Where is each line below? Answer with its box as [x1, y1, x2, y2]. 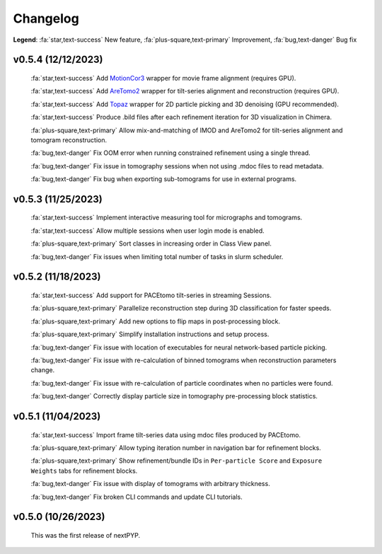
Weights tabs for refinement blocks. [30, 466, 138, 475]
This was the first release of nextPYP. [30, 531, 141, 539]
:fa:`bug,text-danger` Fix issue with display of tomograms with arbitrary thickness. [30, 480, 270, 488]
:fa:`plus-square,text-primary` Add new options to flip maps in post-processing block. [30, 317, 281, 325]
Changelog [13, 11, 79, 26]
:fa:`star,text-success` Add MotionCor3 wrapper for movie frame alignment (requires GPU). [30, 74, 296, 82]
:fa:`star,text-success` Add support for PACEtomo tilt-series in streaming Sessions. [30, 291, 272, 300]
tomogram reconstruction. [30, 135, 108, 144]
